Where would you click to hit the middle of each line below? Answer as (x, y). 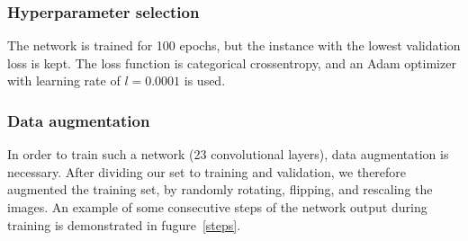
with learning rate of (64, 80)
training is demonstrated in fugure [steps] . (124, 224)
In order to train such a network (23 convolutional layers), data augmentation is (228, 154)
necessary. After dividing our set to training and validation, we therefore (207, 171)
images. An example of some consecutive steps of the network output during (217, 207)
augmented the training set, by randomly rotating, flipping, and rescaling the (220, 189)
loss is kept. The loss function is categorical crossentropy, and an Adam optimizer (232, 62)
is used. (205, 80)
